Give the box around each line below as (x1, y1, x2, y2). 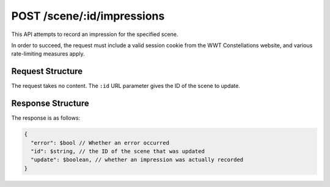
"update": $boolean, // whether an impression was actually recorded (31, 156, 244, 163)
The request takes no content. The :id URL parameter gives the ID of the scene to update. (11, 82, 241, 90)
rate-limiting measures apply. (11, 50, 85, 57)
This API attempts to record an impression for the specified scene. (11, 31, 178, 38)
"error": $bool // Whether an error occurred (31, 139, 169, 146)
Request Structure (11, 66, 83, 76)
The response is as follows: (11, 114, 81, 122)
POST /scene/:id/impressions (11, 9, 165, 23)
